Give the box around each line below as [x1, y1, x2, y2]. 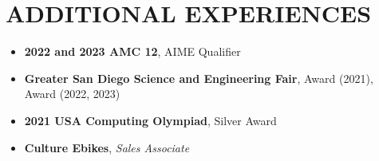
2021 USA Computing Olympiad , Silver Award [24, 112, 277, 128]
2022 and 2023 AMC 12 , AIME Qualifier [24, 43, 241, 60]
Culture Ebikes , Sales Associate [24, 139, 190, 155]
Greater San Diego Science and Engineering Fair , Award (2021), [24, 69, 373, 86]
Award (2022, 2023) [24, 85, 120, 102]
